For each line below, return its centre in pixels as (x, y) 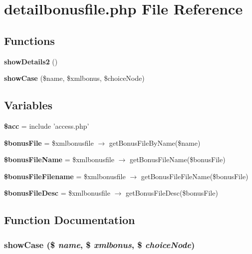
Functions (29, 40)
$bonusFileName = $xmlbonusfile (59, 159)
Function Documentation (70, 220)
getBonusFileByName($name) (155, 142)
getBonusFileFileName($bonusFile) (195, 176)
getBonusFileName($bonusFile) (177, 159)
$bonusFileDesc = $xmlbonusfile (57, 193)
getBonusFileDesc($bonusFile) (172, 193)
